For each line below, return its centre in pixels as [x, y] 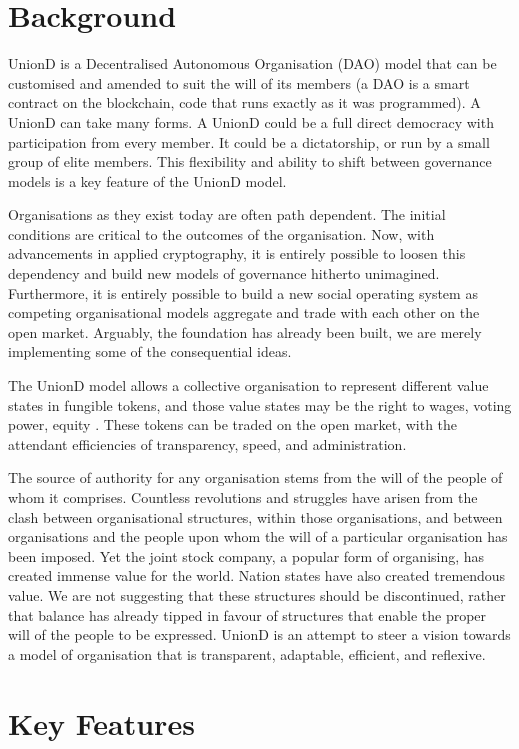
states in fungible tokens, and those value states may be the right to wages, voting [260, 404]
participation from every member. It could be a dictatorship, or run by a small [249, 141]
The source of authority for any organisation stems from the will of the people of [255, 477]
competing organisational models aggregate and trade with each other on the [244, 312]
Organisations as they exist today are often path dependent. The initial [227, 214]
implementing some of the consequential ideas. [150, 351]
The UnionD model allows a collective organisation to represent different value [248, 385]
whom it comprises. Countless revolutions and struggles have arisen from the [243, 497]
